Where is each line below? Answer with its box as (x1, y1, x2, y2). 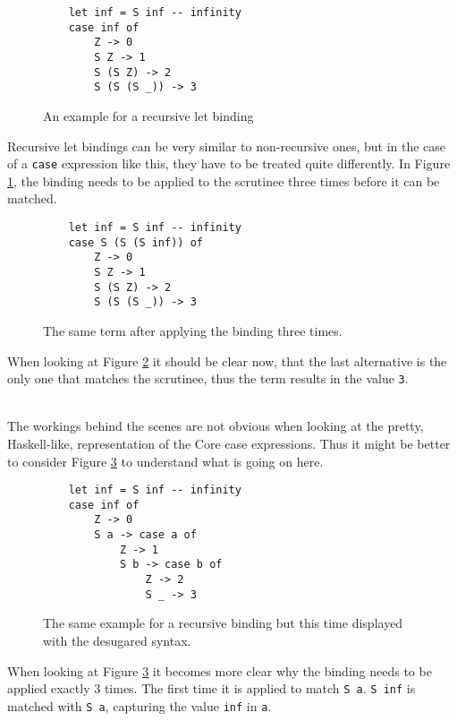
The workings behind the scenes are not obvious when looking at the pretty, (7, 416, 424, 435)
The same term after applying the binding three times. (43, 321, 343, 339)
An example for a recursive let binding (43, 106, 254, 124)
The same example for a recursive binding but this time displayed (43, 614, 403, 632)
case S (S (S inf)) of (68, 236, 203, 249)
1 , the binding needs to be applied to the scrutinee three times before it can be (7, 171, 440, 190)
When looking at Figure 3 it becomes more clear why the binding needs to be (7, 661, 432, 680)
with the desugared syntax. (43, 631, 191, 649)
